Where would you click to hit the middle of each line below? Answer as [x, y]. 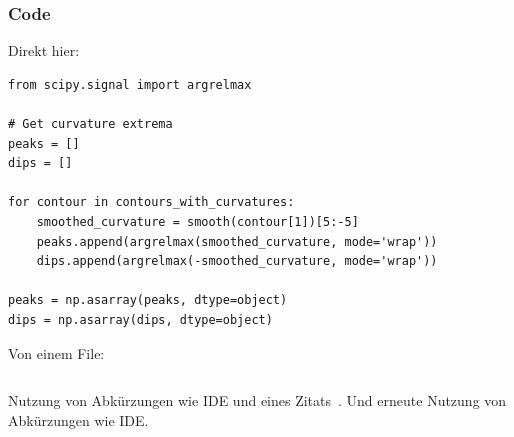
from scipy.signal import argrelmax [130, 84]
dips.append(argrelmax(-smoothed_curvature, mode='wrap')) [237, 261]
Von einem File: [56, 352]
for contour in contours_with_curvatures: [151, 202]
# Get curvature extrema [90, 124]
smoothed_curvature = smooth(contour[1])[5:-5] [197, 221]
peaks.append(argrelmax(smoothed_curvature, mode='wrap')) [237, 241]
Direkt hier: [44, 50]
